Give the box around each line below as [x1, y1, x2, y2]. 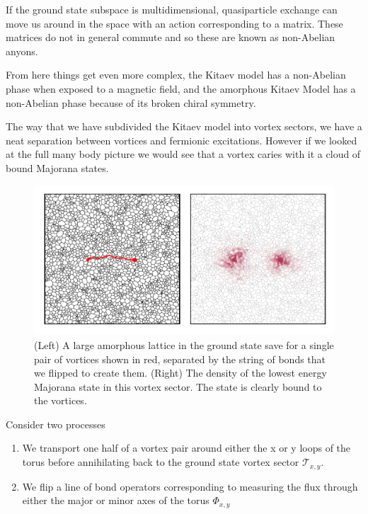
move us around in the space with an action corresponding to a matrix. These [6, 16, 343, 30]
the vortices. [34, 393, 87, 408]
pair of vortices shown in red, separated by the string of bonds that [34, 351, 326, 366]
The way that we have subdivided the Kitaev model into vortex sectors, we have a [6, 119, 362, 134]
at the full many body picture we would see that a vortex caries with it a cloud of [6, 147, 361, 161]
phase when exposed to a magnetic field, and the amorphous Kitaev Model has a [6, 81, 356, 96]
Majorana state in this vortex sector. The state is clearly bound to [34, 379, 322, 394]
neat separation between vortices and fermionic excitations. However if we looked [6, 132, 357, 147]
